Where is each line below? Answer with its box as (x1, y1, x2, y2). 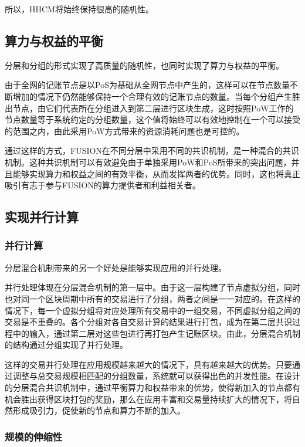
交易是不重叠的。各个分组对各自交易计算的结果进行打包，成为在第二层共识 (5, 316, 292, 328)
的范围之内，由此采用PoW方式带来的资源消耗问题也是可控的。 (5, 124, 245, 137)
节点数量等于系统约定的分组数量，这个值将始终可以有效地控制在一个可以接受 (5, 113, 300, 126)
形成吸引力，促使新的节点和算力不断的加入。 (12, 404, 185, 416)
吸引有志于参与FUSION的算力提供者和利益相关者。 (5, 179, 201, 191)
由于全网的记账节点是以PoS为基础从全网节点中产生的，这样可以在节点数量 (5, 79, 290, 91)
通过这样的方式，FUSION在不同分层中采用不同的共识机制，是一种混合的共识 (5, 144, 299, 157)
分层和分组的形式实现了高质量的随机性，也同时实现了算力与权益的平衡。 (5, 59, 284, 71)
